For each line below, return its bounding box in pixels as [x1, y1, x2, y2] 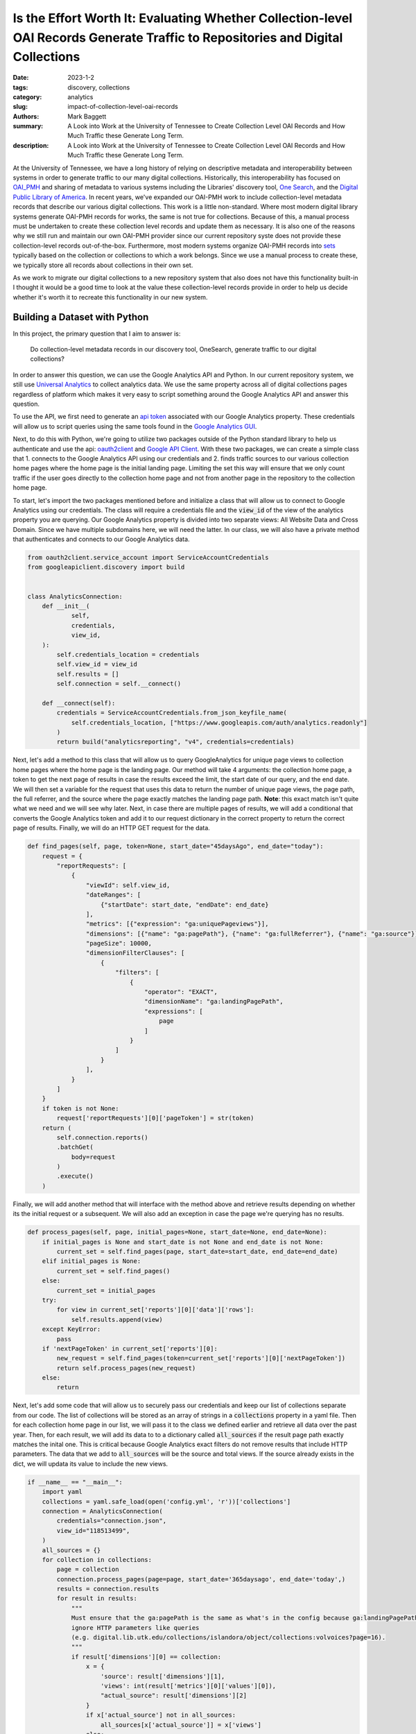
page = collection [56, 1565, 119, 1574]
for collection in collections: [42, 1556, 153, 1563]
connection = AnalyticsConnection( [42, 1507, 163, 1515]
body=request [71, 1153, 116, 1161]
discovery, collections [67, 83, 130, 92]
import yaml [42, 1488, 83, 1496]
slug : [12, 103, 28, 111]
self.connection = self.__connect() [56, 680, 182, 688]
